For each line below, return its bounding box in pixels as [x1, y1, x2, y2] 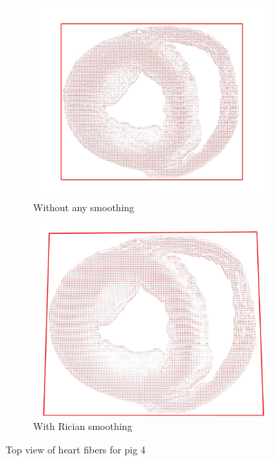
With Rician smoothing [33, 418, 132, 433]
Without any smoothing [33, 200, 135, 215]
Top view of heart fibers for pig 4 [6, 442, 146, 456]
